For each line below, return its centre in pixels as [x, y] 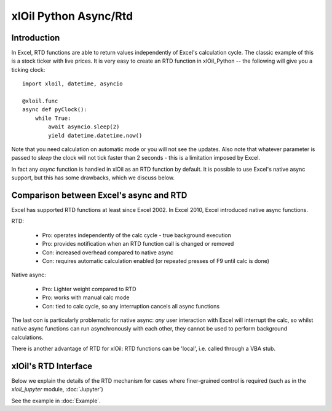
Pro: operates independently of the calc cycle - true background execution [137, 235]
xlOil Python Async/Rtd [72, 16]
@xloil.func [40, 101]
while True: [53, 118]
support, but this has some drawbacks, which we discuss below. [93, 178]
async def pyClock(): [55, 110]
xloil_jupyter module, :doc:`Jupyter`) [57, 389]
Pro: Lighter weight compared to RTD [89, 289]
